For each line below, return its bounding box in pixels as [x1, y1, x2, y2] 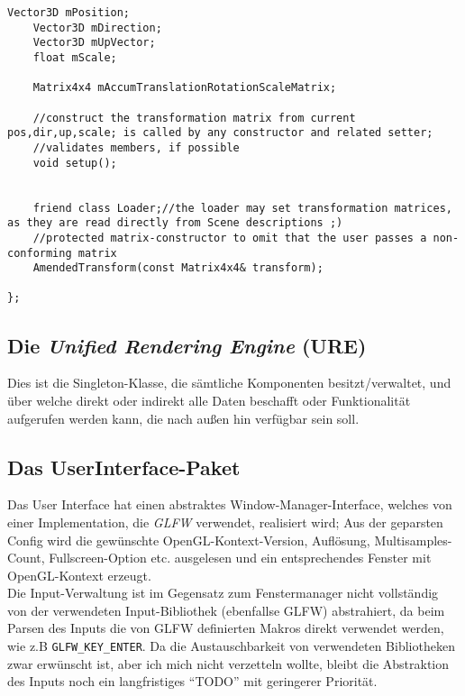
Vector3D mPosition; [7, 6, 131, 19]
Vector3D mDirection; [32, 21, 162, 34]
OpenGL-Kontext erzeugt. [7, 565, 151, 584]
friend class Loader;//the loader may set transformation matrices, [32, 201, 452, 215]
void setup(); [32, 156, 117, 169]
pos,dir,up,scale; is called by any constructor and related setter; [7, 126, 433, 140]
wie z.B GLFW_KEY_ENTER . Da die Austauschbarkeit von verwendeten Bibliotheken [7, 636, 455, 655]
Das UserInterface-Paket [7, 453, 241, 481]
